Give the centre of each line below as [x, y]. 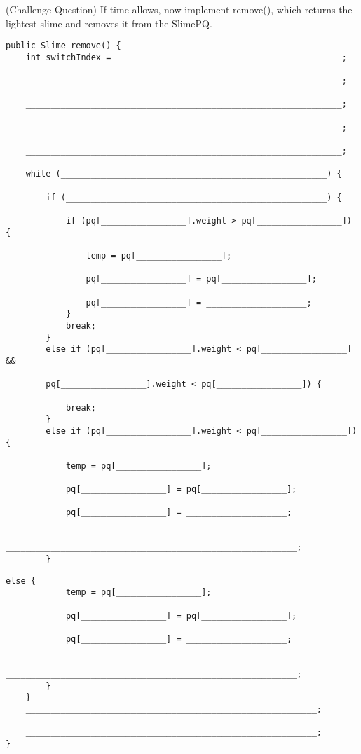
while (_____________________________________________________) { [184, 174]
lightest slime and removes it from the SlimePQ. [109, 23]
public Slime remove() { [63, 46]
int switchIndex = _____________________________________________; [186, 57]
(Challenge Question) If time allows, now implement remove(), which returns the [179, 9]
